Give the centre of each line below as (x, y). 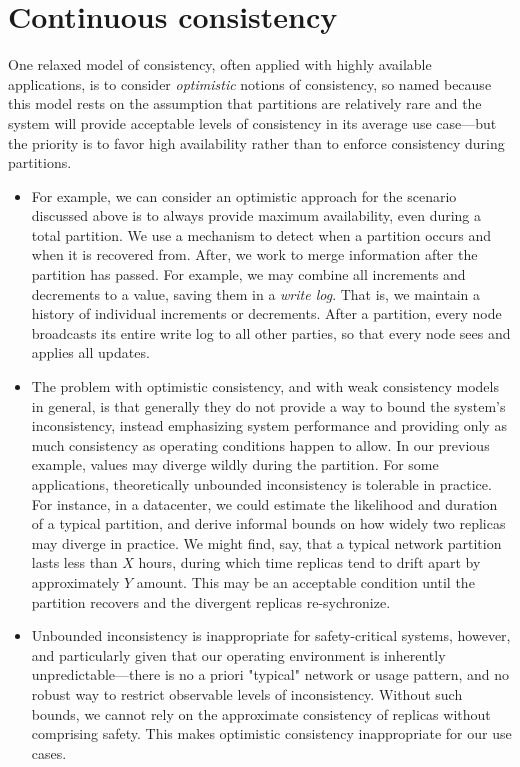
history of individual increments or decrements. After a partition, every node (266, 313)
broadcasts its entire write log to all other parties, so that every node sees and (271, 332)
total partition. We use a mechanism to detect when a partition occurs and (261, 234)
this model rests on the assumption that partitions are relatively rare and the (245, 103)
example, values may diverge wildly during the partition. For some (235, 464)
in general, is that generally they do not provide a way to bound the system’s (268, 405)
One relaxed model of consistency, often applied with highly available (220, 64)
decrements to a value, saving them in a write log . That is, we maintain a (255, 293)
